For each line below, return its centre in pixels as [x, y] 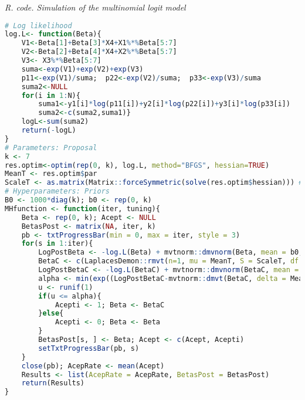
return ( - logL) [49, 130]
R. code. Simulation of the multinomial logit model [95, 7]
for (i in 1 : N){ [51, 95]
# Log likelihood [38, 26]
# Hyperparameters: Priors [57, 191]
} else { [51, 313]
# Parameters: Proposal [51, 148]
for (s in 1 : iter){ [57, 244]
